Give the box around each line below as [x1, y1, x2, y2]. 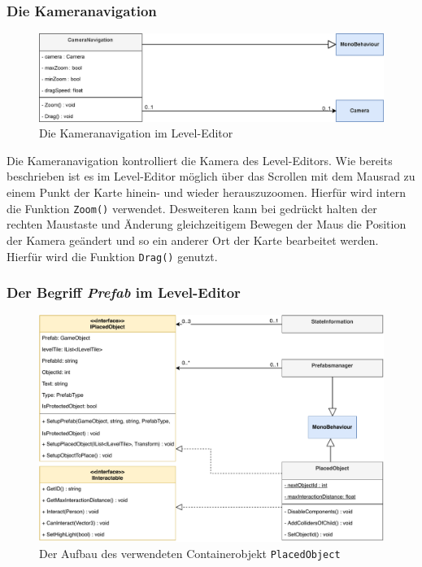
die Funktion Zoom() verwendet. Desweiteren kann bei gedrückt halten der [7, 199, 377, 216]
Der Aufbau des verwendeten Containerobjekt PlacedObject [39, 545, 341, 562]
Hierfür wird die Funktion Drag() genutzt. [7, 247, 218, 264]
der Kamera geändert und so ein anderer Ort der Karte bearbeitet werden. [7, 231, 379, 248]
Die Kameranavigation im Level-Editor [39, 124, 233, 142]
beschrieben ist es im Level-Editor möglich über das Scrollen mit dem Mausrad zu [7, 168, 415, 185]
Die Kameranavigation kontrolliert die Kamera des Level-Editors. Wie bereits [7, 151, 393, 168]
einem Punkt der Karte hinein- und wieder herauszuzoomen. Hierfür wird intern [7, 184, 407, 201]
